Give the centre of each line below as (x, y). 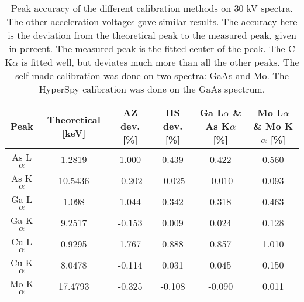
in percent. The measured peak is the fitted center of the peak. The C (152, 48)
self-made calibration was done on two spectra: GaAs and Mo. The (152, 75)
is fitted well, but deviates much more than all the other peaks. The (160, 62)
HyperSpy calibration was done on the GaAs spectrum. (152, 89)
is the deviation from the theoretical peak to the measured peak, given (152, 35)
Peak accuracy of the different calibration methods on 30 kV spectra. (152, 8)
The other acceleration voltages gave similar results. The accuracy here (152, 21)
